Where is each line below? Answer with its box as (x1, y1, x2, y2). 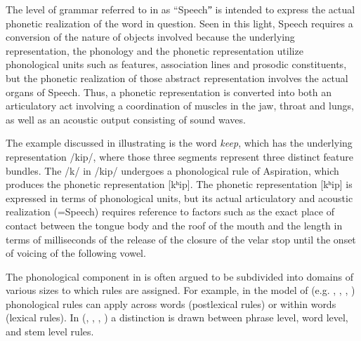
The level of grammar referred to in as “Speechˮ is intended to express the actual (6, 2, 355, 16)
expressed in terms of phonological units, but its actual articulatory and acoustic (6, 190, 353, 205)
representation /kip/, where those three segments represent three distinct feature (6, 149, 354, 163)
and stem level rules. (6, 324, 94, 339)
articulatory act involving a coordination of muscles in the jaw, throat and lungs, (6, 98, 354, 113)
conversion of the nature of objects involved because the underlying (6, 29, 295, 44)
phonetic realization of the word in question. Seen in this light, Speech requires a (6, 15, 353, 30)
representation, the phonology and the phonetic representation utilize (6, 43, 303, 58)
